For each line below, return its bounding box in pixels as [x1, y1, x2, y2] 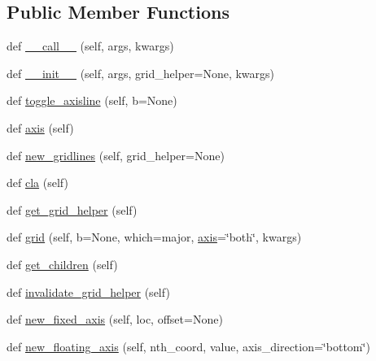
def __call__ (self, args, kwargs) [7, 37, 174, 54]
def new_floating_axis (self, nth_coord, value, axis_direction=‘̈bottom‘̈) [7, 337, 370, 354]
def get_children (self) [7, 255, 118, 272]
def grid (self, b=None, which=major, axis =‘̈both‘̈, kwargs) [7, 228, 302, 246]
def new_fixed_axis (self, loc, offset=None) [7, 311, 223, 328]
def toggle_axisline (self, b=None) [7, 92, 177, 109]
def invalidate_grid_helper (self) [7, 283, 170, 300]
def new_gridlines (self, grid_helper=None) [7, 146, 225, 163]
